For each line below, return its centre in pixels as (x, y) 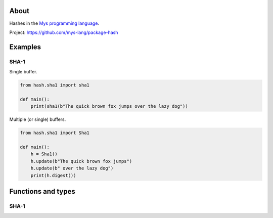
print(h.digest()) (53, 175)
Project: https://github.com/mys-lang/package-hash (64, 32)
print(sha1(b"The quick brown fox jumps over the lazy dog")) (109, 106)
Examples (25, 47)
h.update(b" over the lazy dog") (72, 168)
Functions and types (42, 191)
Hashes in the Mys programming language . (54, 23)
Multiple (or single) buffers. (38, 119)
